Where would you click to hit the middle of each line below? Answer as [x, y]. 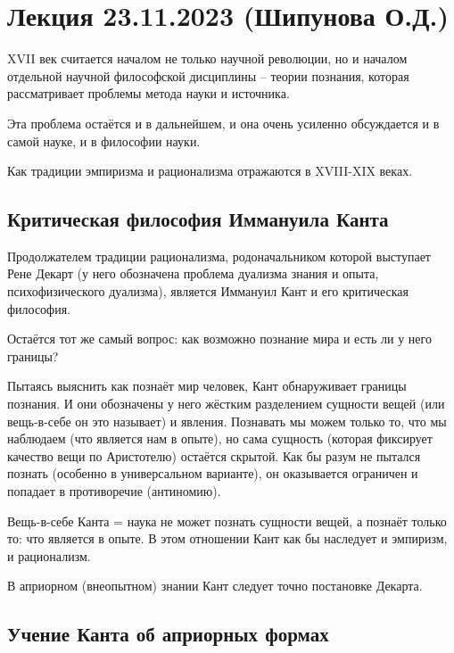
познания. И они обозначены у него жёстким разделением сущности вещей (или [226, 404]
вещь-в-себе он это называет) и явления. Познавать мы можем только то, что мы [227, 421]
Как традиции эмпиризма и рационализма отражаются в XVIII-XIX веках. [210, 171]
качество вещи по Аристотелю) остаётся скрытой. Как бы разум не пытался [214, 455]
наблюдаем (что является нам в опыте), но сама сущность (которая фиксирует [220, 438]
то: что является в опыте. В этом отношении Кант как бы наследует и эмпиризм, [227, 538]
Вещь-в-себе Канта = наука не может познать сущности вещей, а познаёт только [227, 521]
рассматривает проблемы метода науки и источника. [149, 93]
